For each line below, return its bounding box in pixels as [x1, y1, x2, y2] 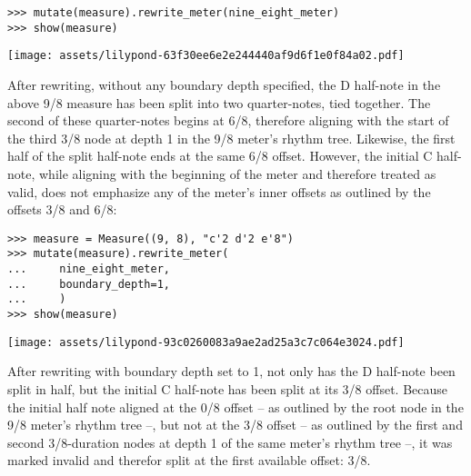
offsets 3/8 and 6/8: [7, 200, 117, 219]
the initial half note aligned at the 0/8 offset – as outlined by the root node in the [7, 397, 464, 416]
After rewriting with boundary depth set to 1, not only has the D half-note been [7, 362, 456, 381]
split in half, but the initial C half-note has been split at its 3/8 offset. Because [7, 379, 448, 398]
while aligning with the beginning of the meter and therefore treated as [38, 164, 436, 183]
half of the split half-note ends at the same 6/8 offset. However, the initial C [7, 146, 433, 165]
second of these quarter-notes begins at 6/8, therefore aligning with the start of [7, 111, 449, 130]
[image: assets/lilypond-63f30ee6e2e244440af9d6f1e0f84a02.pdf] [7, 49, 405, 63]
